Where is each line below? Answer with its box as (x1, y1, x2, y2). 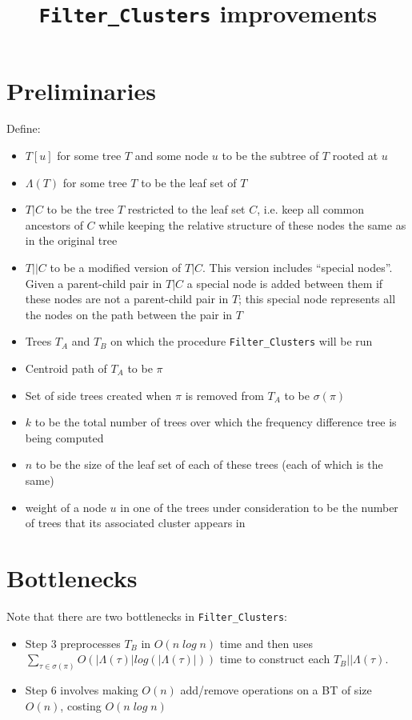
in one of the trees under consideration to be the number (120, 498, 398, 515)
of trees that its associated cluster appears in (25, 514, 246, 531)
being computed (25, 429, 104, 446)
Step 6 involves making (25, 682, 138, 698)
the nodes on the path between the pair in (25, 306, 233, 322)
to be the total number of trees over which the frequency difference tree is (34, 414, 397, 430)
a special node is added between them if (186, 274, 383, 291)
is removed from (185, 386, 264, 403)
